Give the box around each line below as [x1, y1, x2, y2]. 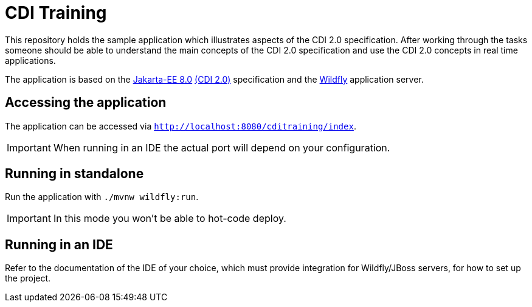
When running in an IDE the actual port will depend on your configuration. [53, 141, 390, 154]
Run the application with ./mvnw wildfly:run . [5, 191, 199, 202]
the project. [5, 273, 51, 284]
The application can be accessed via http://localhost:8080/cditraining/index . [5, 120, 356, 131]
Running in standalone [5, 166, 144, 182]
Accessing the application [5, 95, 167, 111]
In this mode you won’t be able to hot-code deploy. [53, 212, 286, 225]
